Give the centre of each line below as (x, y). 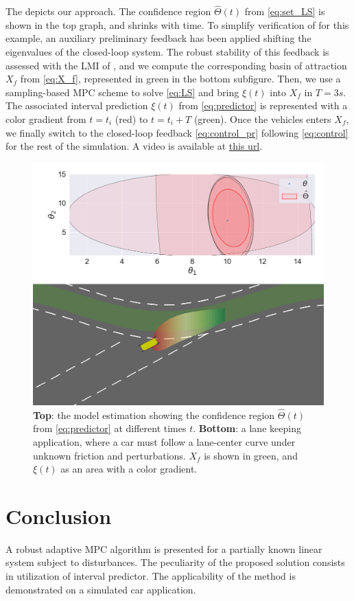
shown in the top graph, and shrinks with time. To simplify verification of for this (177, 24)
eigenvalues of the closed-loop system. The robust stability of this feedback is (167, 52)
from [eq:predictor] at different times (110, 428)
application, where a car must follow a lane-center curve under (164, 441)
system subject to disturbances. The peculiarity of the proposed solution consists (175, 562)
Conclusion (59, 515)
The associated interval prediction (77, 105)
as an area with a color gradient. (129, 469)
